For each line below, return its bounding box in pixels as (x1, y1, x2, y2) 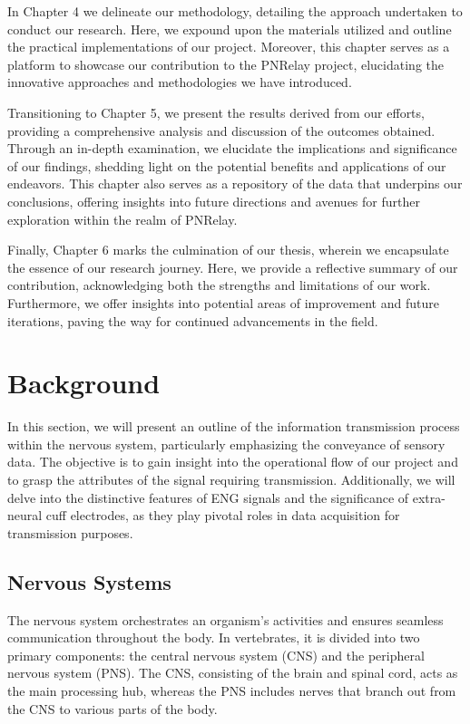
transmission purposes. (7, 523, 133, 542)
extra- (412, 487, 446, 507)
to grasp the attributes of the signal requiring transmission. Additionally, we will (7, 470, 455, 488)
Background (7, 364, 161, 401)
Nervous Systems (7, 567, 171, 595)
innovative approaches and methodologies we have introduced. (7, 72, 352, 92)
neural (7, 506, 43, 525)
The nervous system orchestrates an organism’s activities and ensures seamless (7, 610, 444, 629)
